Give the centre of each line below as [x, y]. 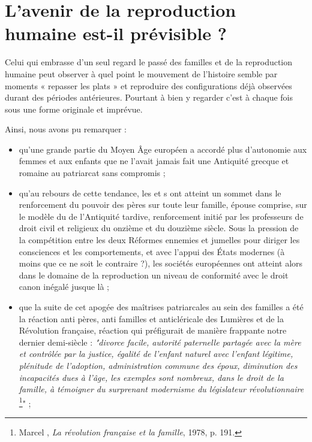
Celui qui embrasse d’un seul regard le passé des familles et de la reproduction [149, 62]
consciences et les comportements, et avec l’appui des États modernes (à [152, 251]
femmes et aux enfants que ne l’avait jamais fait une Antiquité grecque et [154, 161]
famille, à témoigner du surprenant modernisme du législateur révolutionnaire [161, 389]
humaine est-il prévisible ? [116, 33]
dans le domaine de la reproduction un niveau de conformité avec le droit [154, 275]
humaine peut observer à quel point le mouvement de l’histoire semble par [141, 73]
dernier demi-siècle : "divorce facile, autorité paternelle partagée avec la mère [160, 342]
